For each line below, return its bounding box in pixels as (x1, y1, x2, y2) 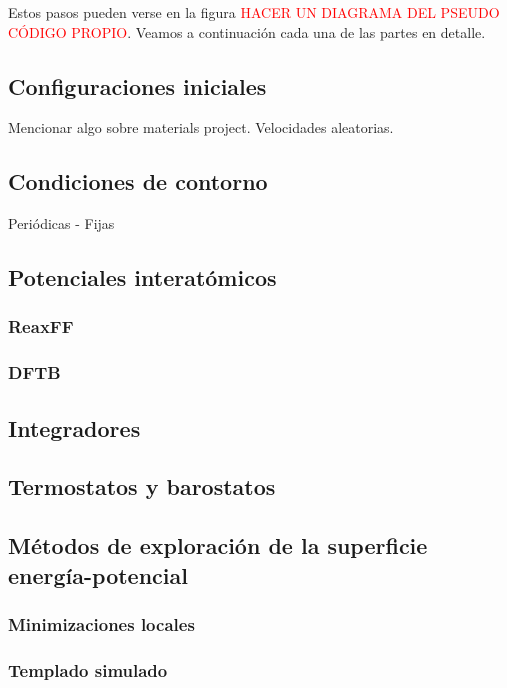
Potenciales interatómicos (8, 262, 277, 293)
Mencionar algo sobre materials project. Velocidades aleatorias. (8, 117, 394, 138)
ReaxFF (8, 314, 74, 339)
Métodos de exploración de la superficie (8, 530, 428, 561)
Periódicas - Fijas (8, 213, 115, 234)
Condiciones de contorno (8, 166, 268, 197)
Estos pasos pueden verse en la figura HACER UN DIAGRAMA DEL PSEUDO (8, 2, 500, 22)
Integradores (8, 412, 141, 443)
